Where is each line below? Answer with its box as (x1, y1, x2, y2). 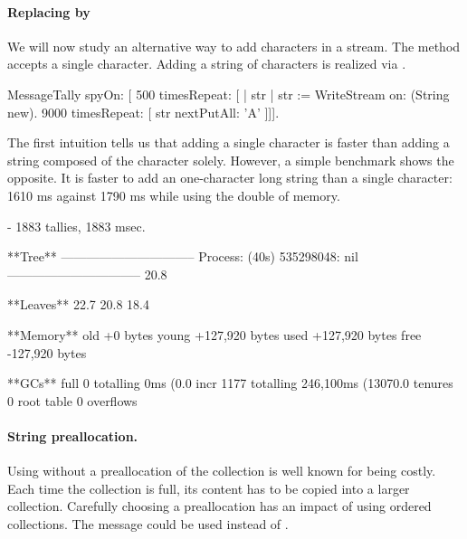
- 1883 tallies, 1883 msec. (7, 216, 146, 235)
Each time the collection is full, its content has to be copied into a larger (7, 478, 410, 497)
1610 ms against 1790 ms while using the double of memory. (7, 185, 340, 204)
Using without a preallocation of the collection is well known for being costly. (7, 461, 436, 480)
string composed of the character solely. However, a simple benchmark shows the (7, 150, 454, 169)
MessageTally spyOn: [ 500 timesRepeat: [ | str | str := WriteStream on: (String (7, 84, 450, 103)
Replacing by (7, 2, 91, 21)
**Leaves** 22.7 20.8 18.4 (7, 295, 149, 314)
